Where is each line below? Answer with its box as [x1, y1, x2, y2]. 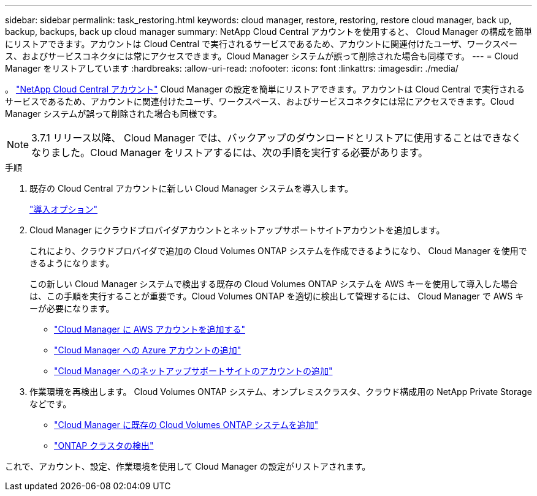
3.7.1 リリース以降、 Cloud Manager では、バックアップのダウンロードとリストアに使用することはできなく [31, 132, 522, 144]
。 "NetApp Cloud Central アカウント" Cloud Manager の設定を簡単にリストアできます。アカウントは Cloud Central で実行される [5, 84, 525, 94]
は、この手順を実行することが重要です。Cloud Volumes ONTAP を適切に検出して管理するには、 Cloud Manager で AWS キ [29, 291, 524, 301]
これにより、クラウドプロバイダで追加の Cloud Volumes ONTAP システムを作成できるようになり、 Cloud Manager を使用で [29, 246, 527, 256]
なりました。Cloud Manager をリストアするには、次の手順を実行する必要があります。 [31, 146, 428, 159]
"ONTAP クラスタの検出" [54, 440, 154, 451]
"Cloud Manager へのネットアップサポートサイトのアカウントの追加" [54, 366, 333, 376]
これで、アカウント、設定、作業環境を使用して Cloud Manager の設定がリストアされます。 [5, 461, 371, 472]
